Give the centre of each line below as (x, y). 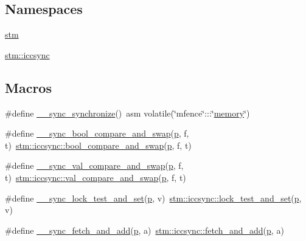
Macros (28, 87)
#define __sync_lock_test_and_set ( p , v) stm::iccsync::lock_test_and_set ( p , (153, 198)
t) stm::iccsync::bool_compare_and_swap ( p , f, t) (98, 145)
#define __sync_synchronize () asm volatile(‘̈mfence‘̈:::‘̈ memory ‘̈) (127, 113)
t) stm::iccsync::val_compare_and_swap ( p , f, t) (96, 177)
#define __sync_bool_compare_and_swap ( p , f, (97, 133)
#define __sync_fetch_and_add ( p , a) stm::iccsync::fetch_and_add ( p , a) (144, 230)
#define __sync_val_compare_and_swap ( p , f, (94, 165)
